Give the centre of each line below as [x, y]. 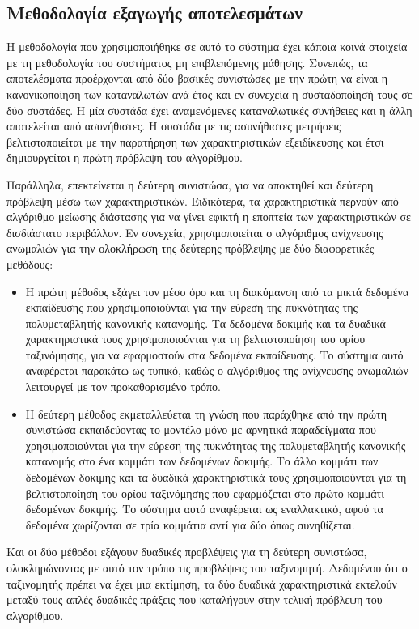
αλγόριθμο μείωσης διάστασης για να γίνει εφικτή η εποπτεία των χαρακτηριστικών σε [209, 217]
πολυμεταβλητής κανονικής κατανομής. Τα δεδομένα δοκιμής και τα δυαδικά [205, 323]
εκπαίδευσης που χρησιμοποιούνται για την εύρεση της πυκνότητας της [192, 307]
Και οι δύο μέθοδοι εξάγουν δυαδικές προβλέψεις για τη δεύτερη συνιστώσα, [187, 552]
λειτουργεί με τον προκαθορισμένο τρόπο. [123, 387]
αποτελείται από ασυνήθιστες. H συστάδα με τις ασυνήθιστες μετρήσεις [174, 126]
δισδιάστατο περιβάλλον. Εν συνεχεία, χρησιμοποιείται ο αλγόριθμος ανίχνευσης [195, 232]
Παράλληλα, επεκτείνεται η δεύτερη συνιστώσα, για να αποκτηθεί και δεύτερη [190, 184]
